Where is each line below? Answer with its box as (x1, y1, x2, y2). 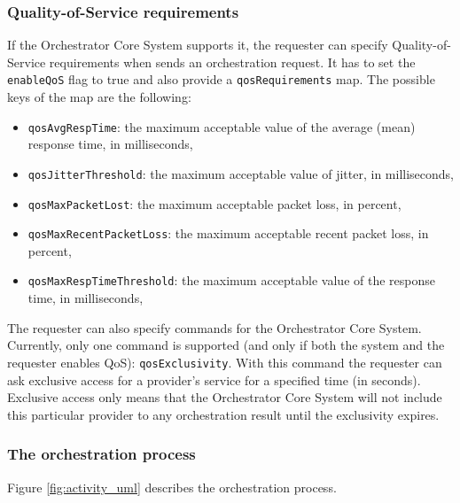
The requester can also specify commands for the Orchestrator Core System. (7, 318, 422, 337)
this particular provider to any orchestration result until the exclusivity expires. (7, 405, 440, 423)
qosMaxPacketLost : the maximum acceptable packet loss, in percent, (27, 194, 402, 213)
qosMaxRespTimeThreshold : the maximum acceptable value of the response (27, 271, 435, 290)
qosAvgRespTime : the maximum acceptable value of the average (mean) (27, 117, 416, 135)
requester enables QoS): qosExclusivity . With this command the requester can (7, 352, 442, 371)
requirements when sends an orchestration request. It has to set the (49, 52, 416, 71)
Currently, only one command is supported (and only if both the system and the (7, 336, 445, 354)
